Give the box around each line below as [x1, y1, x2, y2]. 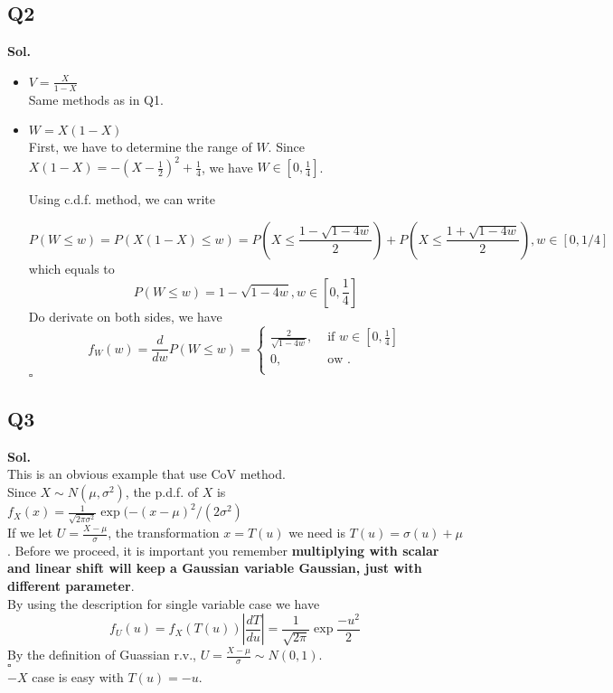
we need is [288, 523, 345, 541]
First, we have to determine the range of [28, 137, 252, 156]
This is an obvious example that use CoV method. [7, 464, 286, 483]
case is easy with [32, 668, 124, 687]
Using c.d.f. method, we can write [28, 190, 216, 209]
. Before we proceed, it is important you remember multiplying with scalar [7, 540, 439, 559]
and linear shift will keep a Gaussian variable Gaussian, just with [7, 558, 422, 577]
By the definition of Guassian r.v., [7, 645, 196, 664]
